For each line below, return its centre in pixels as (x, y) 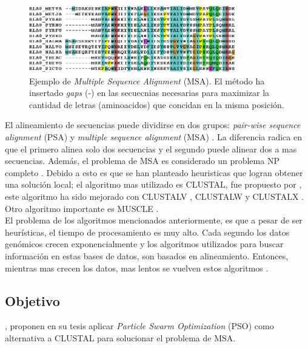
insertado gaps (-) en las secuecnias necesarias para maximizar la (149, 93)
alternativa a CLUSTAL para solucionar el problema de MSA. (120, 338)
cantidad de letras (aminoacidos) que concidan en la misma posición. (157, 104)
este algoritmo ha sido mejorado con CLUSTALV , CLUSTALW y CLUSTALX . (154, 196)
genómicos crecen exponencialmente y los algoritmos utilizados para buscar (144, 244)
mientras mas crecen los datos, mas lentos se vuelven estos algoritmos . (137, 268)
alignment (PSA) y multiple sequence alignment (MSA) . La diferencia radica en (153, 137)
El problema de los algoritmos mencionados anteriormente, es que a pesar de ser (154, 220)
